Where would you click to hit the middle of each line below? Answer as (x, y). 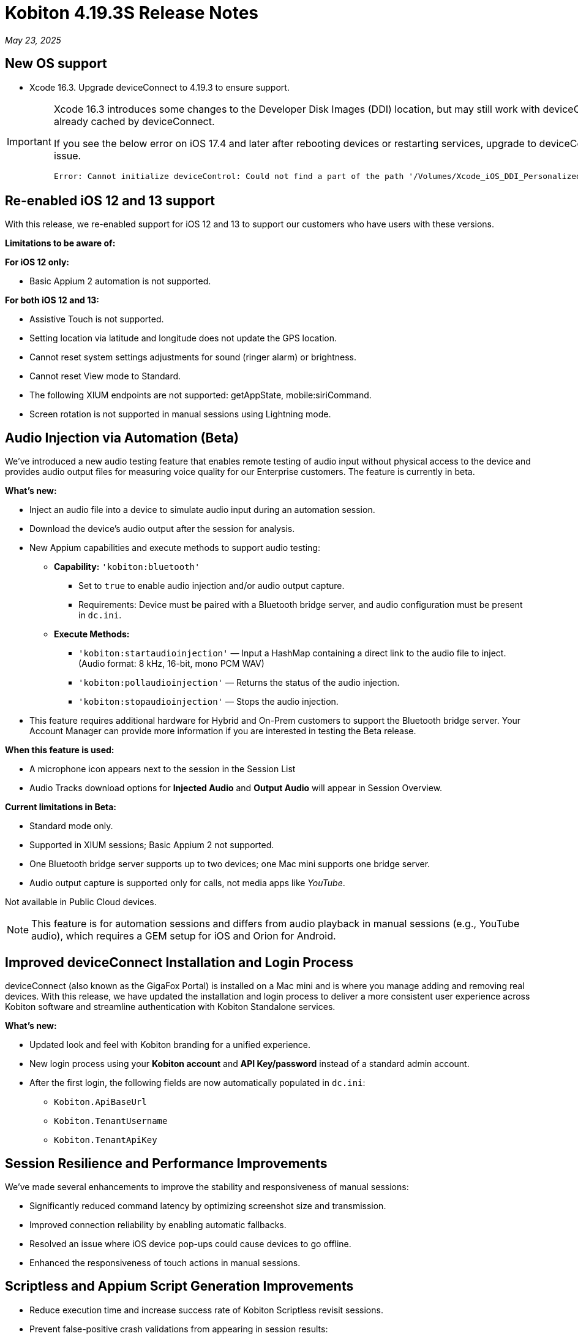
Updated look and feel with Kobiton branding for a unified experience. (170, 1045)
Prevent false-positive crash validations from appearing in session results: (179, 1329)
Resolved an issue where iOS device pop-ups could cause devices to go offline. (190, 1243)
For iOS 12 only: (37, 262)
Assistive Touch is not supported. (97, 319)
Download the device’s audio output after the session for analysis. (162, 529)
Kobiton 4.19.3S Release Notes (132, 13)
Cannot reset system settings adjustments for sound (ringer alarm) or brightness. (193, 357)
